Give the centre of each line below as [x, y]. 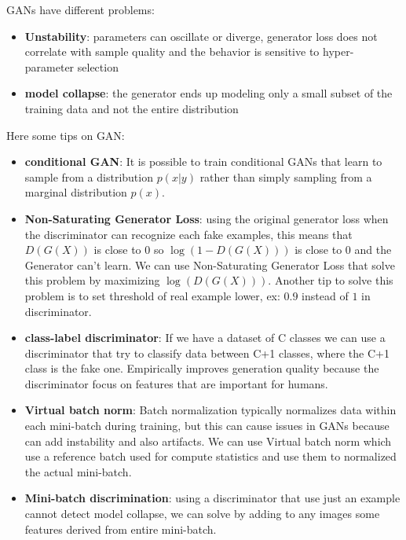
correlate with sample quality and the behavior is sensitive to [172, 51]
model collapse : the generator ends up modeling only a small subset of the [208, 93]
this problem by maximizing [92, 280]
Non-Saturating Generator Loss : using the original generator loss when [207, 218]
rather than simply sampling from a [286, 176]
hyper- [338, 51]
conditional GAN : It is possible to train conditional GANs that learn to [203, 162]
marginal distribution [76, 192]
